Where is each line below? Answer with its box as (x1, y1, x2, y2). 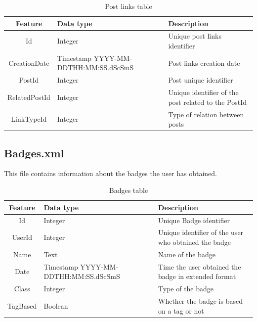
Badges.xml (4, 145, 64, 160)
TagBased (7, 300, 37, 311)
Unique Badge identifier (158, 215, 230, 225)
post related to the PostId (168, 96, 247, 107)
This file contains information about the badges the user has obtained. (4, 168, 217, 179)
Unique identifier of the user (158, 227, 244, 237)
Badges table (109, 185, 148, 195)
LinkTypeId (11, 114, 47, 124)
